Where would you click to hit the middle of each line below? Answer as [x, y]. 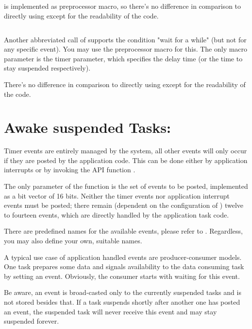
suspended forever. [32, 321]
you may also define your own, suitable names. [73, 241]
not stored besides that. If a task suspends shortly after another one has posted [122, 302]
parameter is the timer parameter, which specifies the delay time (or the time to [123, 58]
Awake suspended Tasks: [87, 127]
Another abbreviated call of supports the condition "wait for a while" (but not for [125, 39]
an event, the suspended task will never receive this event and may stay [110, 311]
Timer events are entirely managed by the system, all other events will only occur [126, 151]
